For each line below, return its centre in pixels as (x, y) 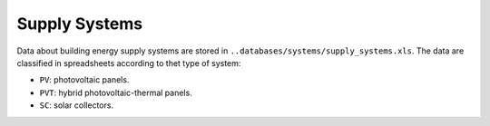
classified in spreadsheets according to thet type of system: (129, 63)
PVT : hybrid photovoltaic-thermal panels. (116, 92)
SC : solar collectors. (76, 105)
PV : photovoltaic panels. (84, 80)
